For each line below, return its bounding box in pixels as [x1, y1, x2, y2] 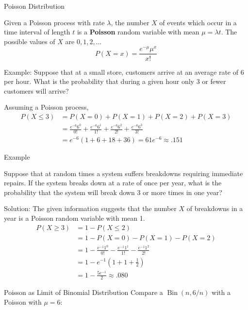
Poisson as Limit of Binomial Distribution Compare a [4, 287, 163, 297]
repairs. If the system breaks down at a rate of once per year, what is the [4, 178, 222, 188]
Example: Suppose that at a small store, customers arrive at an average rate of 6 [4, 66, 244, 77]
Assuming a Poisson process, [4, 102, 89, 112]
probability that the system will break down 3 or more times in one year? [4, 187, 222, 197]
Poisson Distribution [4, 1, 65, 11]
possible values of [4, 36, 55, 46]
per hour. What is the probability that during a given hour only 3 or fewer [4, 76, 226, 86]
